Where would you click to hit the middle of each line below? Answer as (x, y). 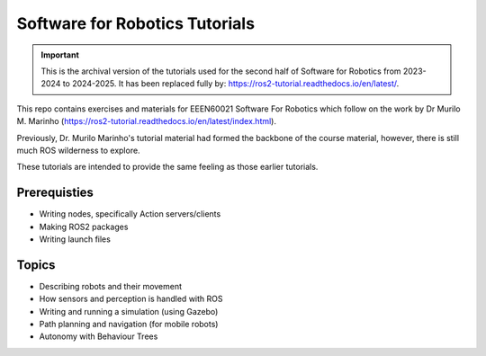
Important (60, 55)
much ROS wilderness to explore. (78, 150)
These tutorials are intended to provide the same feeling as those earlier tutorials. (167, 167)
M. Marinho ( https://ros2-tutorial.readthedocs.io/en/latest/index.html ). (146, 121)
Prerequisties (55, 193)
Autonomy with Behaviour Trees (99, 336)
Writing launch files (75, 239)
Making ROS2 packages (84, 227)
